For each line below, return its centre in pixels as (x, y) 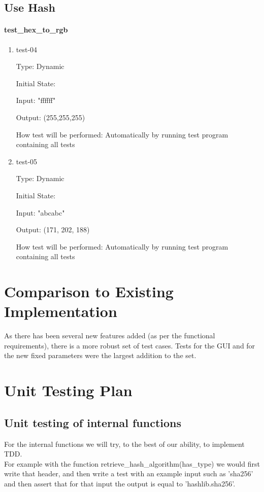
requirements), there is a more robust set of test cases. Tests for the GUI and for (130, 345)
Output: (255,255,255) (51, 117)
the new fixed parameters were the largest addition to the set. (100, 355)
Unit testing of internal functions (93, 422)
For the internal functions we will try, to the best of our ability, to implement (124, 444)
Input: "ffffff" (36, 100)
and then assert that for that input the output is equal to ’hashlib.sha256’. (120, 483)
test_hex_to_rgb (36, 30)
